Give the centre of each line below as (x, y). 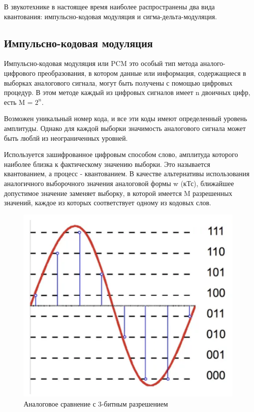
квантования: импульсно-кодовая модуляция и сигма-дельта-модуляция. (111, 16)
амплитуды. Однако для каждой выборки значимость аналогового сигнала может (125, 128)
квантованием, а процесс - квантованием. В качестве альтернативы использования (127, 174)
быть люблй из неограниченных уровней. (66, 138)
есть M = (18, 102)
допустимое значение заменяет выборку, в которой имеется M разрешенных (118, 193)
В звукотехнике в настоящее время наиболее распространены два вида (110, 6)
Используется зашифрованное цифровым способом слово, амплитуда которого (121, 154)
